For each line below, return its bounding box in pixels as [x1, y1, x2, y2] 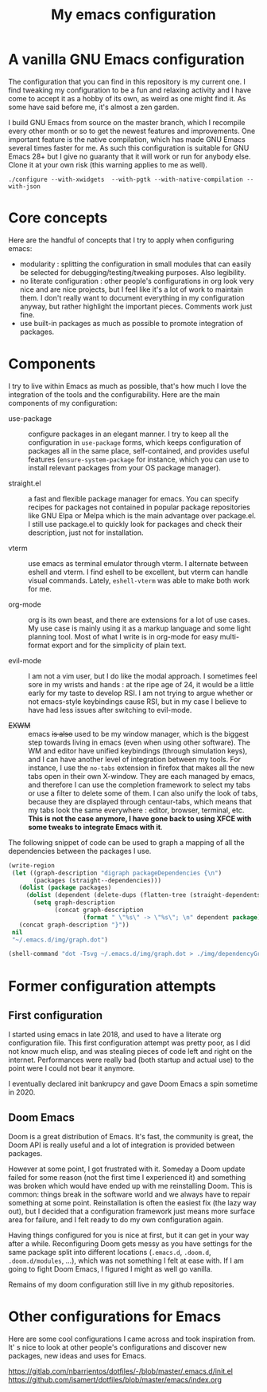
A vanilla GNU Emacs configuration [8, 50, 245, 69]
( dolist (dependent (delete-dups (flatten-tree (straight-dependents [25, 891, 261, 899]
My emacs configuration [50, 6, 217, 24]
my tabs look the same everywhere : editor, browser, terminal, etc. [28, 805, 245, 815]
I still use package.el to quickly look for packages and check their [28, 519, 242, 529]
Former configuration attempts [8, 977, 216, 995]
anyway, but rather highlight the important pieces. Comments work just [19, 301, 253, 311]
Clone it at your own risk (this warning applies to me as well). [8, 159, 208, 169]
